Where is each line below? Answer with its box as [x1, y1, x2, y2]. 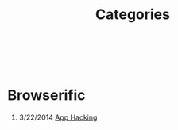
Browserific [7, 86, 86, 105]
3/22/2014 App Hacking [18, 113, 98, 122]
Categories [95, 6, 170, 24]
